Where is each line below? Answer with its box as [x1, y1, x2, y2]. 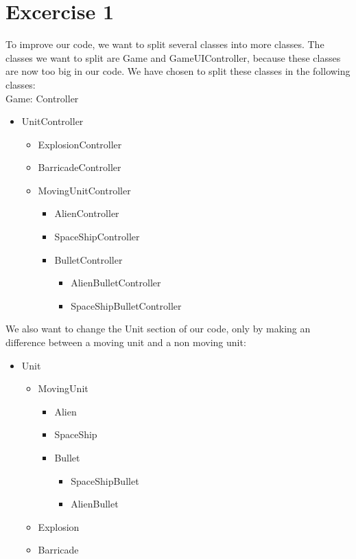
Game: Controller [5, 91, 79, 105]
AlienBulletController [71, 275, 161, 290]
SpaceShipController [54, 229, 140, 244]
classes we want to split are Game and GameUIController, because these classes [5, 50, 341, 65]
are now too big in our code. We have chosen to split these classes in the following [5, 64, 351, 78]
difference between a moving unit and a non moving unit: [5, 335, 246, 350]
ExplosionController [38, 137, 122, 151]
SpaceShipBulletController [71, 298, 182, 312]
